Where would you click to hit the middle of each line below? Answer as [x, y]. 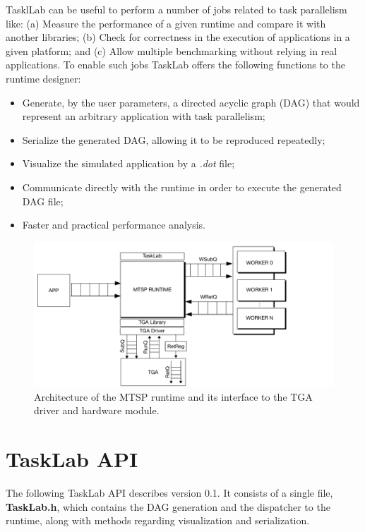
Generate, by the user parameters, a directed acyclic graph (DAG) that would [191, 102]
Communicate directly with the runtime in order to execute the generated [182, 187]
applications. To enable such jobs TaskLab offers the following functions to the [175, 65]
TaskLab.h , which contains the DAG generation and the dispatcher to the [168, 506]
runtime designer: [43, 78]
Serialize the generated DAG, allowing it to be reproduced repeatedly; [174, 139]
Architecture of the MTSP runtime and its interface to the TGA [173, 396]
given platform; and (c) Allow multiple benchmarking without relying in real [172, 50]
